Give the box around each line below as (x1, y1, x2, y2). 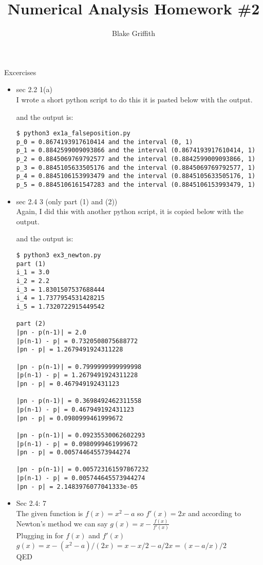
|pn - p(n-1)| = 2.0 (16, 328, 86, 336)
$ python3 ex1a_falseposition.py (16, 130, 130, 137)
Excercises (4, 66, 36, 77)
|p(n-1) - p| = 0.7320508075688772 (16, 337, 138, 345)
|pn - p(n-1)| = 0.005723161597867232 (16, 466, 149, 473)
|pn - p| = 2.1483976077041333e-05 (16, 483, 138, 490)
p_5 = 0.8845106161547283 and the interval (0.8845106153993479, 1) (16, 181, 256, 189)
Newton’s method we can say (16, 518, 108, 528)
